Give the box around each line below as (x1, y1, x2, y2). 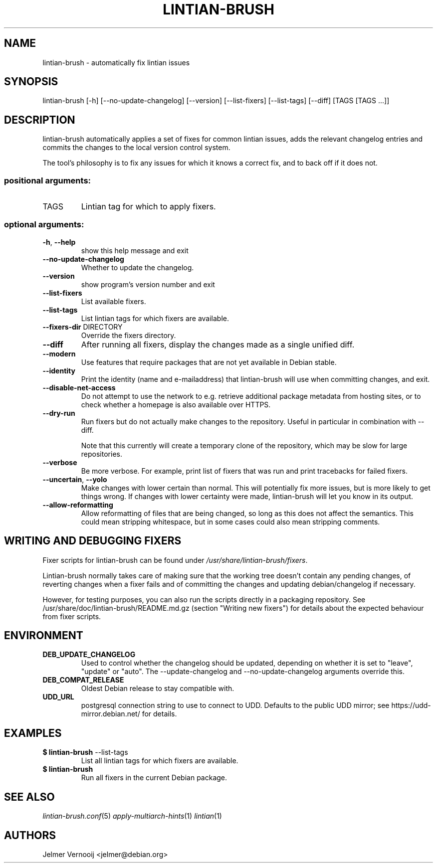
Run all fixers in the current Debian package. (81, 773, 227, 782)
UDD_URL (42, 693, 74, 701)
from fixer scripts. (42, 612, 101, 621)
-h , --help (42, 237, 76, 246)
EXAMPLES (4, 726, 62, 739)
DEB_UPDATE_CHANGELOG (42, 650, 136, 659)
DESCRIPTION (4, 113, 75, 126)
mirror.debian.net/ (81, 709, 140, 718)
